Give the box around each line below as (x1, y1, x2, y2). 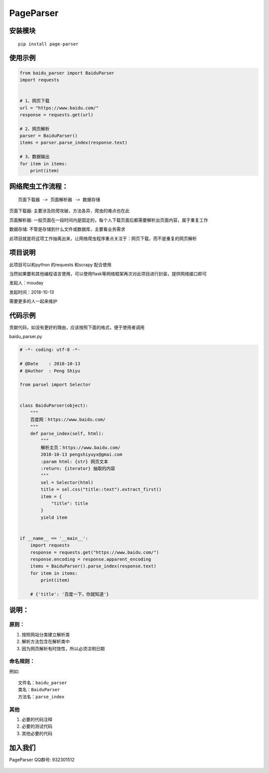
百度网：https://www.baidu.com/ (30, 417, 106, 423)
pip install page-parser (18, 41, 79, 47)
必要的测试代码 (21, 724, 52, 730)
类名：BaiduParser (18, 687, 60, 693)
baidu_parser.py (9, 333, 42, 339)
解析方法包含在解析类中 (21, 639, 70, 645)
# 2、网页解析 (19, 126, 50, 132)
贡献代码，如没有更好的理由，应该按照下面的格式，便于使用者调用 (9, 324, 144, 330)
